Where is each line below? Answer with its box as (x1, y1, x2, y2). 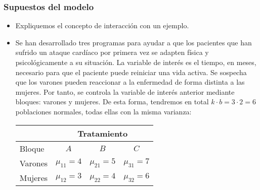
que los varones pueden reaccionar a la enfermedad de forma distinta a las (15, 77, 245, 87)
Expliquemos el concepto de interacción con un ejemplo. (15, 20, 189, 31)
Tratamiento (77, 127, 128, 139)
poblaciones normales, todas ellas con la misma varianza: (15, 106, 192, 116)
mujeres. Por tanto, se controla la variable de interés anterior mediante (15, 86, 235, 97)
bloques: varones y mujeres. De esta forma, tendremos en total (15, 96, 209, 107)
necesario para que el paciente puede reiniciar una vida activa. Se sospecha (15, 67, 247, 77)
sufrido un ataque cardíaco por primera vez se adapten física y (15, 47, 209, 57)
